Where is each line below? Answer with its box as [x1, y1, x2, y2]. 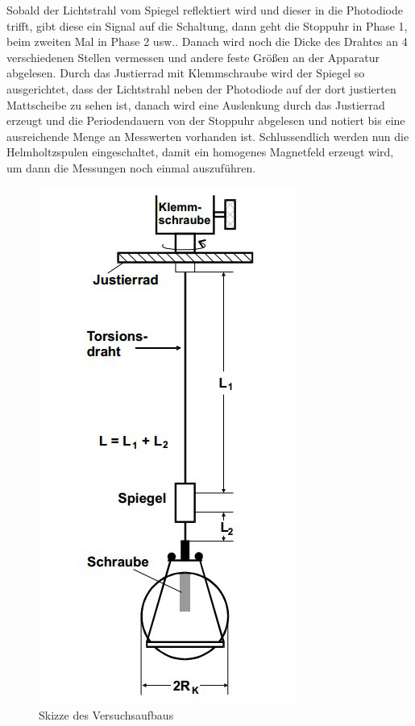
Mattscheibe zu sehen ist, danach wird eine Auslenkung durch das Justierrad [6, 96, 385, 113]
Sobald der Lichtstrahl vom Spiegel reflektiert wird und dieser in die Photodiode [6, 2, 403, 18]
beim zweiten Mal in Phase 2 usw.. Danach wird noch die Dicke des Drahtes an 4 [6, 33, 408, 50]
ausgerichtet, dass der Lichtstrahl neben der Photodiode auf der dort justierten [6, 80, 396, 97]
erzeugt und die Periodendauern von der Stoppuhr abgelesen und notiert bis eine [6, 112, 405, 129]
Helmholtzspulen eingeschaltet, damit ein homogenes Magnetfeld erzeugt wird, [6, 143, 394, 160]
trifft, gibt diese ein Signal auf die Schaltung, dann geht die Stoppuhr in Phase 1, [6, 17, 408, 34]
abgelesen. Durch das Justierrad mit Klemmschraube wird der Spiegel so [6, 64, 365, 81]
